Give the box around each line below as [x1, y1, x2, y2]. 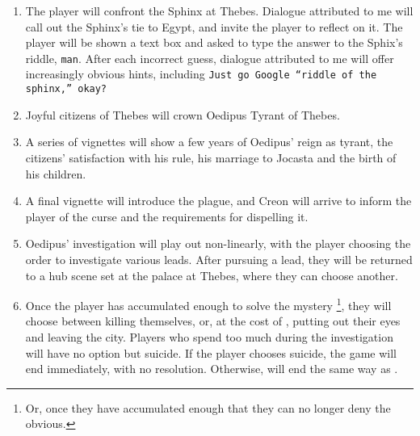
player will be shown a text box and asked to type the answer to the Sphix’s [25, 34, 403, 51]
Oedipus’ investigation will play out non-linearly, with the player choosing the [25, 235, 411, 252]
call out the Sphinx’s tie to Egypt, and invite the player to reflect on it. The [25, 18, 403, 35]
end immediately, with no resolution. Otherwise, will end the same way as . [25, 360, 398, 377]
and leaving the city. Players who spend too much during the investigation [25, 328, 393, 345]
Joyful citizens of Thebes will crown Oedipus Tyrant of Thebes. [25, 106, 340, 123]
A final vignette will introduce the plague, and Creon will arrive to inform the [25, 192, 412, 209]
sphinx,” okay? [25, 83, 107, 95]
